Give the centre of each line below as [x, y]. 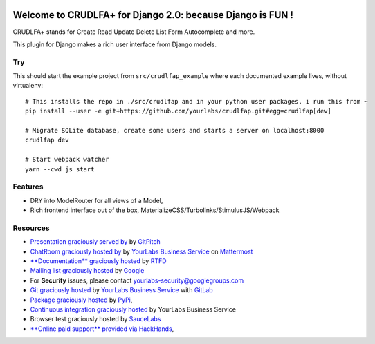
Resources [31, 228]
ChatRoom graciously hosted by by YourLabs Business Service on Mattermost [141, 251]
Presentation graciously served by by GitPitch [95, 242]
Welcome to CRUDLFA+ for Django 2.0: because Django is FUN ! [153, 15]
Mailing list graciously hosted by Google [87, 271]
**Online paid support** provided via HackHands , [102, 329]
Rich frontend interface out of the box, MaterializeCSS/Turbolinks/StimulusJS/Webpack [155, 210]
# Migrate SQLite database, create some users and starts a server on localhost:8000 [175, 130]
